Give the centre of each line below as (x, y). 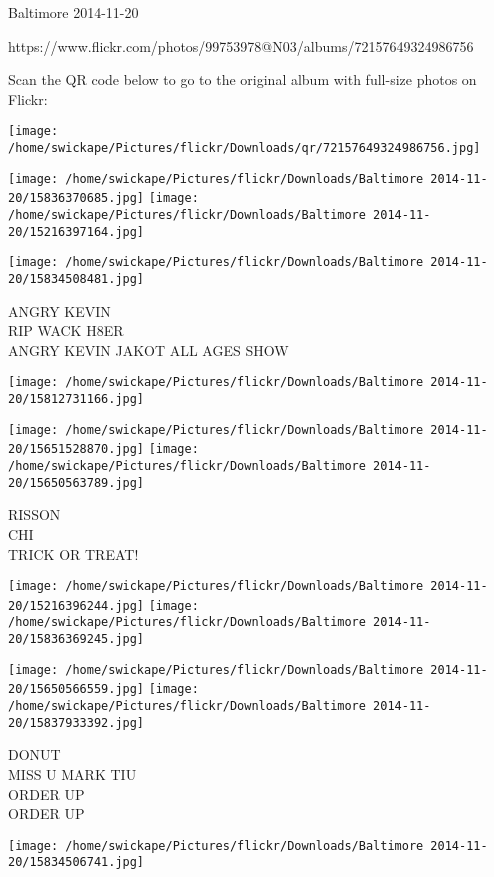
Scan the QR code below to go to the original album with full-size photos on (242, 79)
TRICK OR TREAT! (73, 553)
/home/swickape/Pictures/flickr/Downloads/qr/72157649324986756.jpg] (244, 148)
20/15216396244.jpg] (76, 605)
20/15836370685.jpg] (76, 198)
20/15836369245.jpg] (76, 639)
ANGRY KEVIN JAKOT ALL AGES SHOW (148, 349)
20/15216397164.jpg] (76, 231)
